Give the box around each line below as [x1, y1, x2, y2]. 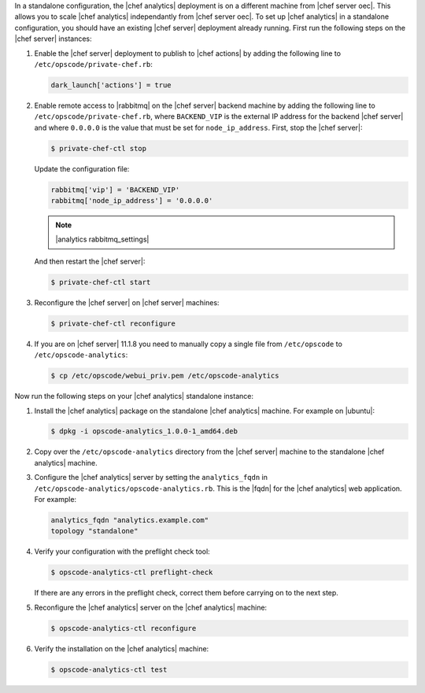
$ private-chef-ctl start [50, 278, 151, 286]
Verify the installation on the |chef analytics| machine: [34, 643, 209, 653]
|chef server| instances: [14, 34, 92, 43]
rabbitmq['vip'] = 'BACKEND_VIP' [50, 185, 180, 194]
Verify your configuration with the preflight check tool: [34, 547, 210, 556]
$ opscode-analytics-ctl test [50, 665, 168, 674]
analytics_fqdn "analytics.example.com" [50, 516, 209, 525]
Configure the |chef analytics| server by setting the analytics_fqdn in [34, 473, 268, 482]
